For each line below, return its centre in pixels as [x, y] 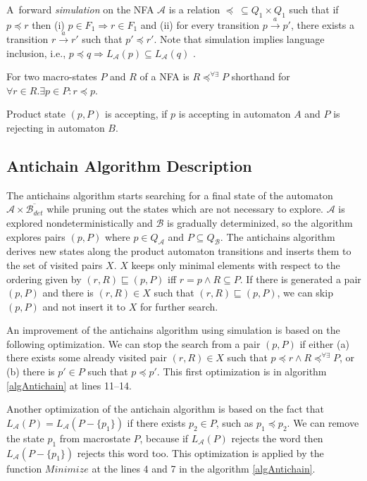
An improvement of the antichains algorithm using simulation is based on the [173, 330]
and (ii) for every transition [200, 24]
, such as [235, 422]
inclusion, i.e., [36, 52]
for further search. [179, 306]
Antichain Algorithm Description [129, 165]
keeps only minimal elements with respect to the [236, 264]
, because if [164, 438]
